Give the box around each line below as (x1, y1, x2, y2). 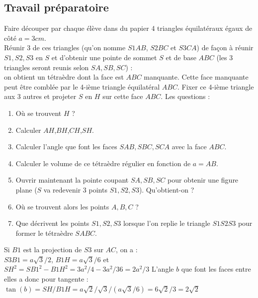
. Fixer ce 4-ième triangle (177, 81, 254, 92)
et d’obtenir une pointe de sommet (51, 52, 157, 62)
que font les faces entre (181, 264, 251, 274)
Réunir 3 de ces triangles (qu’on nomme (4, 42, 126, 53)
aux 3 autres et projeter (4, 91, 77, 101)
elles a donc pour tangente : (4, 274, 88, 284)
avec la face (172, 141, 207, 152)
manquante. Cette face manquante (144, 72, 249, 82)
